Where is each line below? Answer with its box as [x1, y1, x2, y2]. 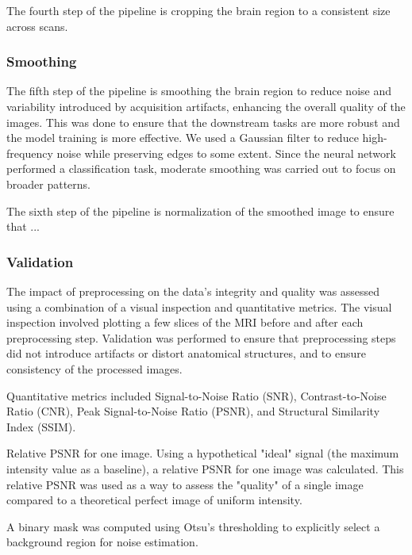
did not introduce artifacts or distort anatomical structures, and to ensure [6, 345, 366, 362]
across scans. [6, 17, 68, 34]
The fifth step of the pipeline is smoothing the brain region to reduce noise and [6, 82, 392, 99]
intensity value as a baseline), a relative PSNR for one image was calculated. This [6, 460, 404, 477]
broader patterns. [6, 175, 90, 192]
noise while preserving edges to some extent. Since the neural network [56, 144, 396, 161]
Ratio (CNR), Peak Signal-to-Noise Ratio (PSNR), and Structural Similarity [6, 403, 380, 419]
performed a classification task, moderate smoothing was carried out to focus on [6, 160, 396, 177]
